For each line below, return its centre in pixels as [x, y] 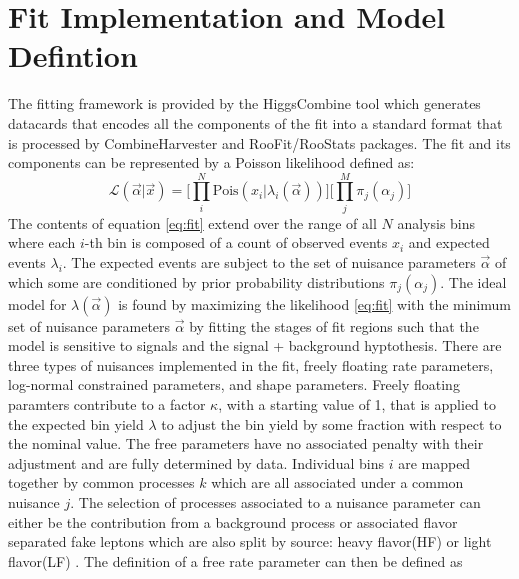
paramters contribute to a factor [107, 403]
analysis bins [436, 222]
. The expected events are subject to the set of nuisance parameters [269, 262]
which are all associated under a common [337, 482]
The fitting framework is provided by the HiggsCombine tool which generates [244, 103]
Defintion [73, 55]
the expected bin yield [76, 423]
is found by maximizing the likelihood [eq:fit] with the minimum [315, 303]
